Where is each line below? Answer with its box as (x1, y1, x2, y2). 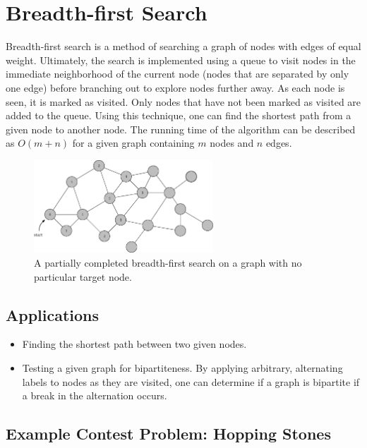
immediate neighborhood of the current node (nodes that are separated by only (6, 66, 349, 81)
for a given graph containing (72, 135, 195, 150)
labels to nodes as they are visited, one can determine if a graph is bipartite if (22, 374, 360, 389)
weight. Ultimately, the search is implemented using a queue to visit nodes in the (6, 52, 356, 67)
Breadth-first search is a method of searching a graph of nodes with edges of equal (6, 39, 361, 54)
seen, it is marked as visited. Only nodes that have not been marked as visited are (6, 94, 361, 109)
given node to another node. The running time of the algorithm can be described (6, 121, 356, 136)
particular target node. (34, 269, 132, 284)
